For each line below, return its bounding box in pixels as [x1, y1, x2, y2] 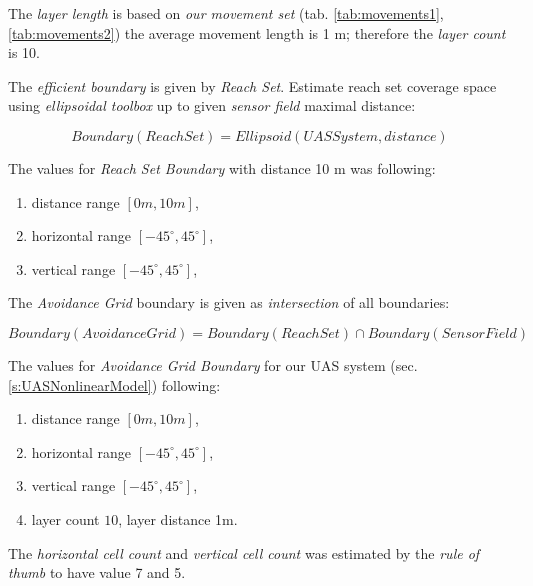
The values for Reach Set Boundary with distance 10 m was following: [8, 157, 436, 178]
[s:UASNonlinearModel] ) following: [8, 374, 221, 395]
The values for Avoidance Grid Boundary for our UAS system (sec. [8, 354, 418, 375]
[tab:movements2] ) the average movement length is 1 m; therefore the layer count [8, 22, 506, 43]
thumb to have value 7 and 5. [8, 562, 186, 583]
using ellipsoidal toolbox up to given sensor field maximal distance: [8, 95, 416, 116]
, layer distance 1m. [118, 508, 238, 529]
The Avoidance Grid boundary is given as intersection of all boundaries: [8, 292, 450, 313]
